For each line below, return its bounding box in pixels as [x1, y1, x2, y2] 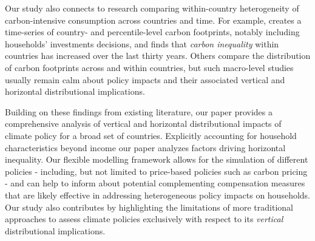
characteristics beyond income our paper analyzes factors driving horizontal [5, 141, 286, 154]
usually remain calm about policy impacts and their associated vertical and [5, 73, 285, 86]
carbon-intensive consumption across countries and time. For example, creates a [5, 13, 302, 26]
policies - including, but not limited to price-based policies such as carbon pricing [5, 165, 308, 177]
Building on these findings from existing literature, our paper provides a [5, 105, 273, 118]
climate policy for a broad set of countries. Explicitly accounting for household [5, 129, 297, 141]
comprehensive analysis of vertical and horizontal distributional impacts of [5, 117, 282, 130]
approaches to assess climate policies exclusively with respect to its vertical [5, 212, 283, 225]
